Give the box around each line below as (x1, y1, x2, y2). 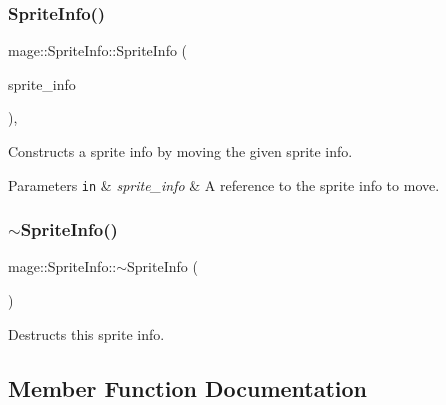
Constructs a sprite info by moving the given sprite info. (8, 141, 353, 161)
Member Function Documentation (8, 372, 368, 403)
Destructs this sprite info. (8, 323, 165, 344)
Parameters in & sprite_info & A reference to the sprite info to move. (8, 174, 440, 195)
